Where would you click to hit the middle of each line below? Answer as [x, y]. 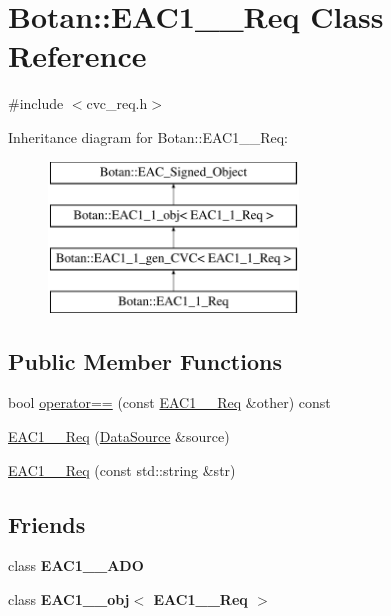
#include [36, 103]
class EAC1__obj [69, 599]
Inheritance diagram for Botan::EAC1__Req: [148, 136]
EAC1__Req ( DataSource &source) [119, 436]
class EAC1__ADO [76, 565]
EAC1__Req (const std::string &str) [122, 469]
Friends [47, 523]
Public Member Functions [145, 360]
